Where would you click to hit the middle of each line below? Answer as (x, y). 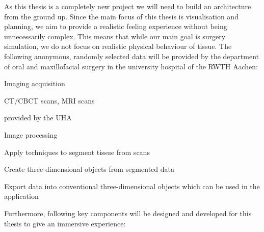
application (21, 196)
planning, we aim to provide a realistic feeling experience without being (116, 26)
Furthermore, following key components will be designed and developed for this (128, 213)
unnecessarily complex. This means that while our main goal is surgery (115, 36)
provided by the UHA (38, 118)
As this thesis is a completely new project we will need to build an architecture (128, 6)
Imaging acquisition (35, 83)
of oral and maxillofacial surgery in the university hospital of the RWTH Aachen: (131, 66)
